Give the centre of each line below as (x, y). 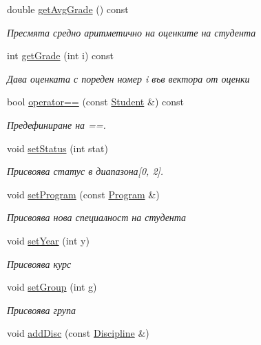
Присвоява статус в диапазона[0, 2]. (85, 171)
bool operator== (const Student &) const (95, 102)
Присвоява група (42, 310)
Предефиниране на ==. (56, 124)
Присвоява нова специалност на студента (97, 217)
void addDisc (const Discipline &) (78, 333)
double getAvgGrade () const (68, 9)
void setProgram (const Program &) (83, 194)
